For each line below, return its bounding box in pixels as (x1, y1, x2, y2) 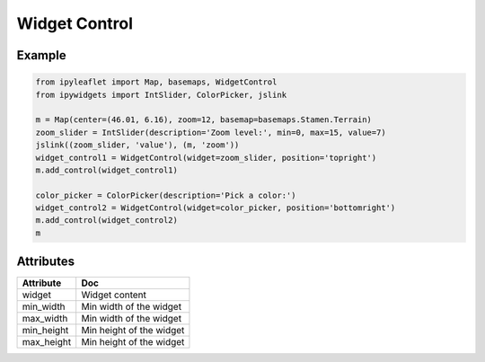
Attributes (16, 254, 75, 269)
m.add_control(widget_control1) (35, 164, 179, 175)
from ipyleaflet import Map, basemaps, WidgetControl (35, 77, 278, 87)
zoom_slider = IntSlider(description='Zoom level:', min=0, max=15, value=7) (35, 127, 386, 137)
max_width (22, 313, 68, 325)
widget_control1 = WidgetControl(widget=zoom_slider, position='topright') (35, 153, 377, 163)
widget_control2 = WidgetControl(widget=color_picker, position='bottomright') (35, 203, 396, 213)
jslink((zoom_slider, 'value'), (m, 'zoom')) (35, 140, 240, 150)
